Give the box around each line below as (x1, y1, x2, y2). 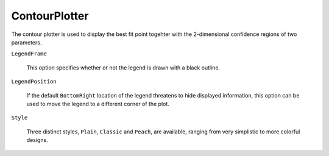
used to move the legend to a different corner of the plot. (26, 100, 170, 107)
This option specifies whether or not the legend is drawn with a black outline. (26, 64, 221, 71)
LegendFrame (11, 51, 47, 57)
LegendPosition (11, 78, 57, 85)
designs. (26, 136, 48, 144)
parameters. (11, 38, 42, 46)
